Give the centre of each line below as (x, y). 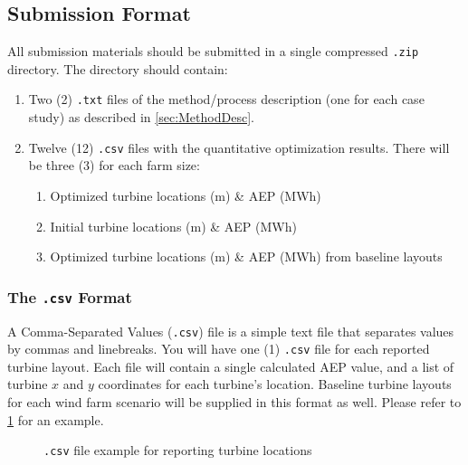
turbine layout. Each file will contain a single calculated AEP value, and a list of (231, 366)
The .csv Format (70, 296)
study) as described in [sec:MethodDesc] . (141, 117)
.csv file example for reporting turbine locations (178, 450)
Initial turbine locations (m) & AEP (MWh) (173, 226)
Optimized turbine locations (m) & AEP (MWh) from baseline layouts (246, 256)
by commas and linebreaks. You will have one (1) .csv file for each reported (219, 349)
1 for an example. (56, 419)
